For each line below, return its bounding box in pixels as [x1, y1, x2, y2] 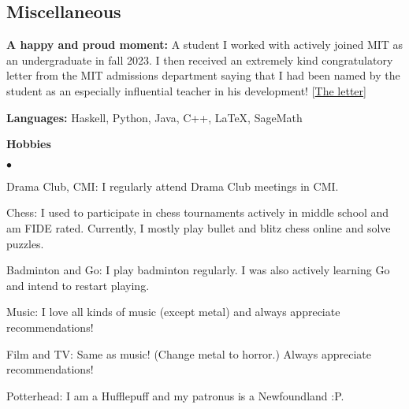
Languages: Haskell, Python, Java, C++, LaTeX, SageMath [6, 109, 303, 125]
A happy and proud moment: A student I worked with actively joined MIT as [6, 36, 403, 53]
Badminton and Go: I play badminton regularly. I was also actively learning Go [6, 262, 390, 278]
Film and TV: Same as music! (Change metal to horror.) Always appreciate [6, 345, 371, 362]
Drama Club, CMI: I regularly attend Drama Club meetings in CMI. [6, 177, 339, 194]
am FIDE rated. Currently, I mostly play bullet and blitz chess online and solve [6, 219, 391, 236]
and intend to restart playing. [6, 277, 150, 293]
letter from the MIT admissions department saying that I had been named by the [6, 67, 400, 84]
